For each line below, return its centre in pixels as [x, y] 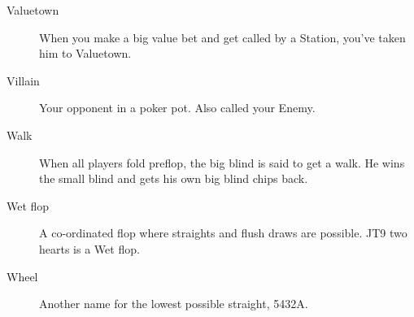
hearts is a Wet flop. [89, 248]
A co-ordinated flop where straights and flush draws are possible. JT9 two [223, 233]
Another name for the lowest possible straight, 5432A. [174, 304]
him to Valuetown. [85, 53]
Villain [23, 80]
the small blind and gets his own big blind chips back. [174, 178]
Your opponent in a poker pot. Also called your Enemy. [177, 108]
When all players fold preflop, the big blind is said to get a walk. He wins [222, 162]
